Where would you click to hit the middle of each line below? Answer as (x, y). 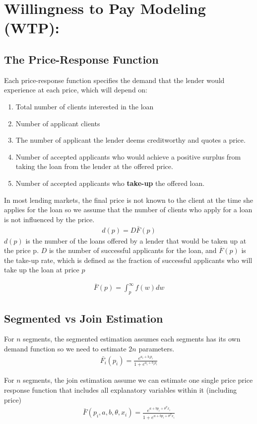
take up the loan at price (42, 270)
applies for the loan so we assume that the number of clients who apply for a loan (128, 210)
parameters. (157, 349)
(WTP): (32, 28)
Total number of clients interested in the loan (85, 106)
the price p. (22, 250)
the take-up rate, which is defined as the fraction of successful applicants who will (128, 260)
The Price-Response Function (81, 59)
